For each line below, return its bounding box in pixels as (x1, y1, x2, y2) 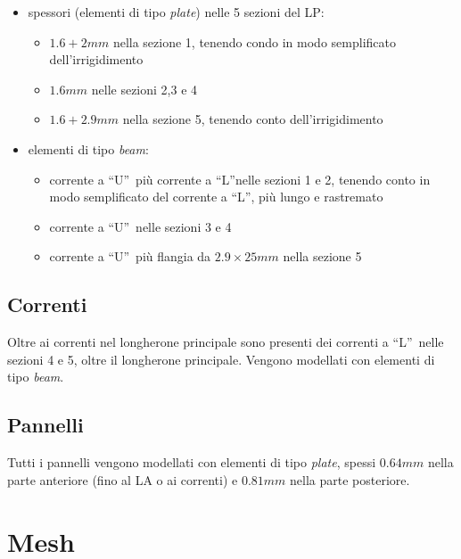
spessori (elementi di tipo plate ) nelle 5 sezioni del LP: (28, 3, 325, 21)
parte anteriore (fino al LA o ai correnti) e (7, 470, 238, 489)
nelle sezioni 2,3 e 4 (91, 79, 198, 98)
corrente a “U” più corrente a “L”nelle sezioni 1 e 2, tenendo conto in (49, 169, 431, 188)
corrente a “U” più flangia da (49, 247, 211, 266)
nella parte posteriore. (290, 470, 410, 489)
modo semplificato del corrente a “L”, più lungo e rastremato (49, 187, 383, 206)
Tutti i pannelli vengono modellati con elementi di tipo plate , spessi (7, 453, 376, 472)
